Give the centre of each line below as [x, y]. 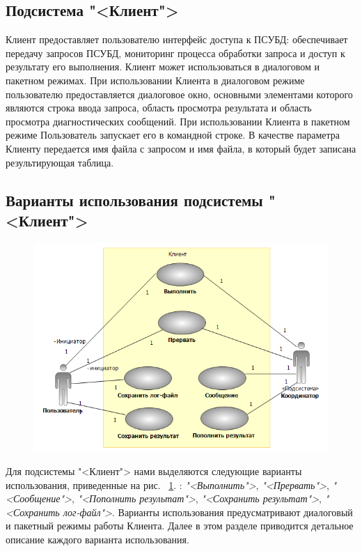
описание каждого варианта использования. [97, 540]
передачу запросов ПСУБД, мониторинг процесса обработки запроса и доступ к [175, 53]
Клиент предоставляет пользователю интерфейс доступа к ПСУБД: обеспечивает [177, 39]
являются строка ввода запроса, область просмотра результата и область [159, 108]
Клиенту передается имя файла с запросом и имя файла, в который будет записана [181, 148]
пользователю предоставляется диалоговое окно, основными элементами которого [179, 94]
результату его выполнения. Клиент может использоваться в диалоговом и [163, 67]
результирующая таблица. [60, 162]
